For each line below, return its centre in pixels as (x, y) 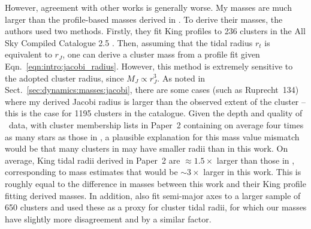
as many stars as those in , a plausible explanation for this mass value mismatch (152, 136)
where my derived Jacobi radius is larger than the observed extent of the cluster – (155, 101)
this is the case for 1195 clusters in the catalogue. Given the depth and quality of (154, 113)
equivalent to (28, 54)
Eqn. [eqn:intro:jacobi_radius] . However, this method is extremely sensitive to (149, 66)
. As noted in (181, 78)
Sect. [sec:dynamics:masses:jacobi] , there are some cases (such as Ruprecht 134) (152, 90)
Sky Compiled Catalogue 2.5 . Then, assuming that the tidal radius (129, 42)
